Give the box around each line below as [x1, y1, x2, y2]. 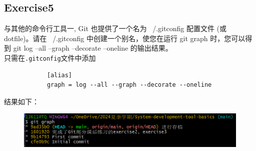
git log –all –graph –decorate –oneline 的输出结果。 [13, 43, 172, 53]
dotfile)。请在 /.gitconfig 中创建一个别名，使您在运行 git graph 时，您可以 [4, 33, 245, 43]
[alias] [46, 71, 72, 79]
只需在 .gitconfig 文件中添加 [4, 52, 96, 63]
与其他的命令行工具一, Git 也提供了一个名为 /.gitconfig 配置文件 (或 [4, 23, 226, 34]
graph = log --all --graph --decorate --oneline [46, 81, 212, 89]
